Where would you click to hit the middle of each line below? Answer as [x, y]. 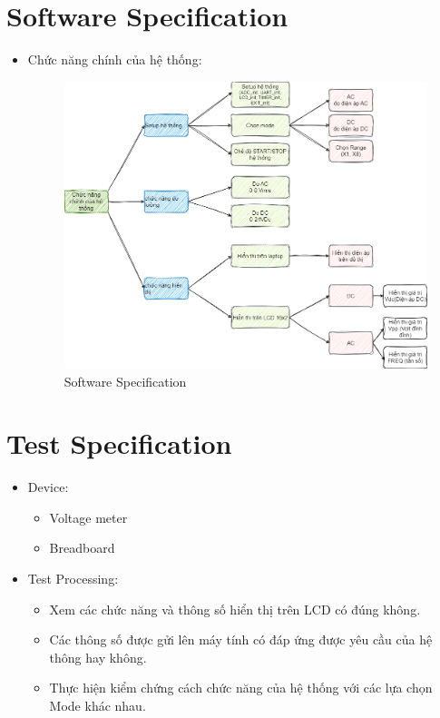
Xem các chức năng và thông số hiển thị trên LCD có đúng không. [235, 609]
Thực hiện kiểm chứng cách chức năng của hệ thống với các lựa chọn [241, 688]
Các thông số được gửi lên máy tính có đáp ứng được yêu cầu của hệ [241, 639]
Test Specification [119, 443]
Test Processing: [73, 579]
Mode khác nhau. [98, 706]
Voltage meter [88, 517]
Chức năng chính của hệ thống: [115, 59]
